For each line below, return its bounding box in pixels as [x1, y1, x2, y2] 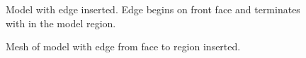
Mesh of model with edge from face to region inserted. [6, 39, 241, 54]
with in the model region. [6, 15, 116, 30]
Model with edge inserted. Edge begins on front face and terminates [6, 2, 300, 16]
